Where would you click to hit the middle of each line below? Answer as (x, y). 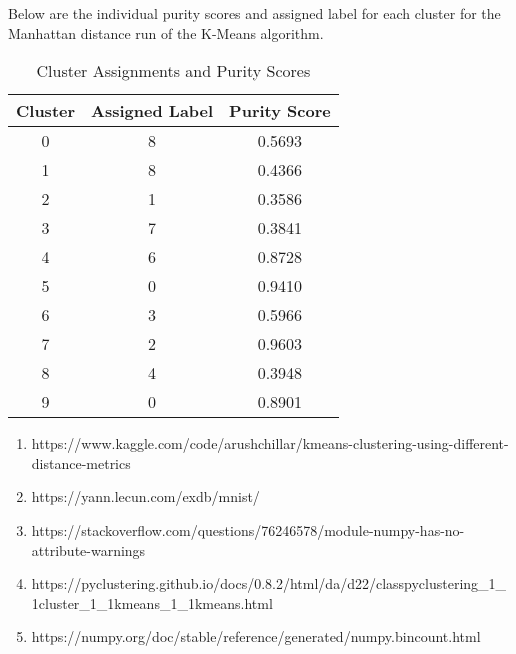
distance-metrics (81, 462)
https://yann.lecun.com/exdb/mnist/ (145, 496)
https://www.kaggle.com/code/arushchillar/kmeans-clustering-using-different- (270, 443)
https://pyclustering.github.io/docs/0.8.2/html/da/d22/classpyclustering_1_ (269, 583)
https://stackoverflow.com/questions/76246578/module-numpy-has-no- (248, 529)
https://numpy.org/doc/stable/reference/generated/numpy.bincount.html (256, 636)
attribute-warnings (88, 549)
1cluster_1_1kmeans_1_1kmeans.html (152, 602)
